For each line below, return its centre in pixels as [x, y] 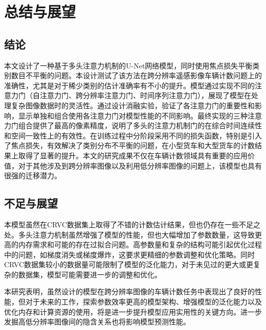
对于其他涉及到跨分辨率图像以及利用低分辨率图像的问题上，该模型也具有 [140, 165]
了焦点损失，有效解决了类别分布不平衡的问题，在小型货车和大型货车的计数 [129, 145]
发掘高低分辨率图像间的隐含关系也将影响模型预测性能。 [97, 322]
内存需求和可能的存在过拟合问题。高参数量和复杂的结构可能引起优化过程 [140, 244]
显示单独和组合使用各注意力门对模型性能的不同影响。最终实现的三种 [133, 115]
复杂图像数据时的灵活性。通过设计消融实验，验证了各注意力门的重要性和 [133, 105]
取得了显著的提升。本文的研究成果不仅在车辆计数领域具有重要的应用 [133, 155]
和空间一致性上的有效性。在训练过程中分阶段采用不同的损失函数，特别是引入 [133, 135]
